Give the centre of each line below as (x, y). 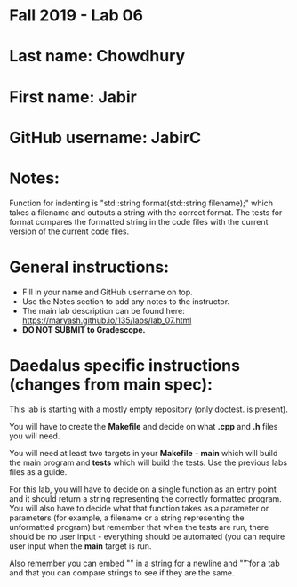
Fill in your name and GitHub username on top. (107, 292)
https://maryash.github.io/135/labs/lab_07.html (107, 320)
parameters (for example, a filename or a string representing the (127, 518)
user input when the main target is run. (80, 546)
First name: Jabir (73, 96)
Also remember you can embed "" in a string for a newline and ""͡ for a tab (144, 563)
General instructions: (89, 267)
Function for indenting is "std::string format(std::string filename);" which (141, 203)
